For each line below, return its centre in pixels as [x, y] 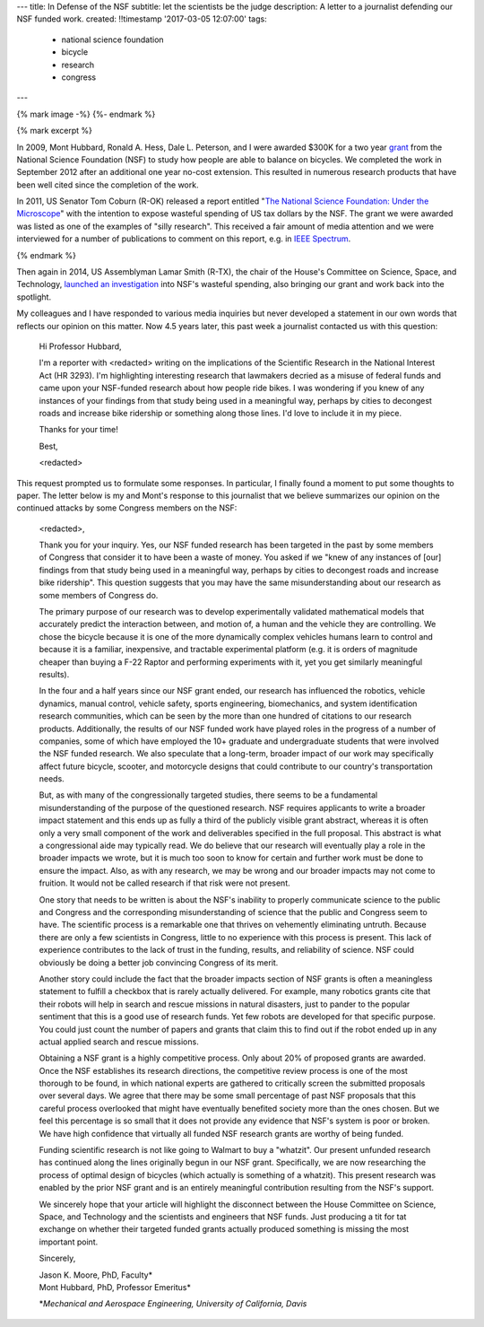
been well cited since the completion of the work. [108, 185]
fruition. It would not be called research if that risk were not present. [164, 883]
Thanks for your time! [78, 430]
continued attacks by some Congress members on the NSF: [127, 508]
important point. [69, 1242]
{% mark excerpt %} [55, 131]
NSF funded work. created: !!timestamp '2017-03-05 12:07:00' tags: [142, 19]
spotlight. [34, 297]
